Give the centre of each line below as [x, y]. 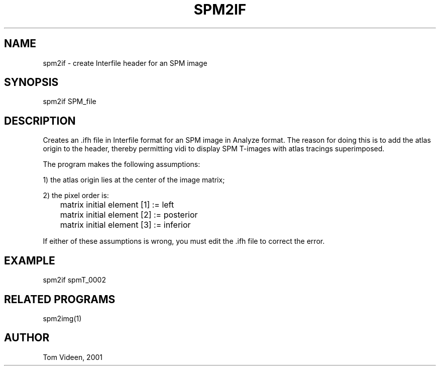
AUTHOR [27, 338]
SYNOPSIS [31, 82]
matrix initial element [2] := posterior [129, 215]
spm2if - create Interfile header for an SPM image [125, 63]
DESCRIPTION [40, 121]
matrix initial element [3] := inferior [125, 225]
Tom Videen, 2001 [73, 357]
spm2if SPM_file [70, 102]
